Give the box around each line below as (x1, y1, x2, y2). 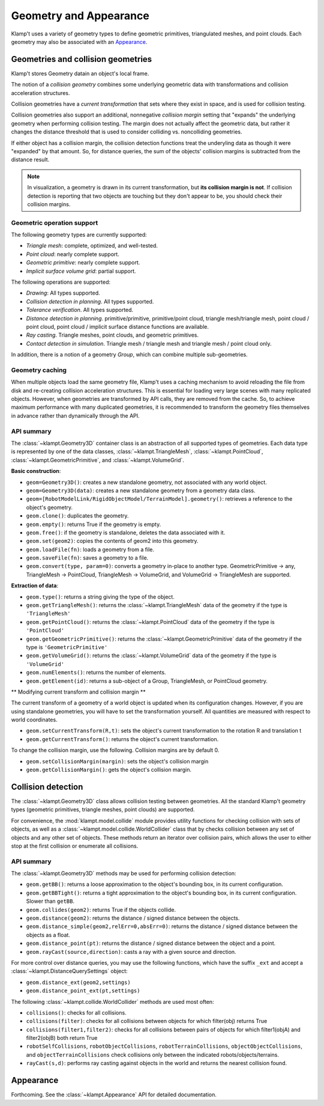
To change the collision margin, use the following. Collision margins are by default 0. (11, 747, 220, 754)
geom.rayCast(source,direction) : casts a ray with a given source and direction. (26, 948, 236, 955)
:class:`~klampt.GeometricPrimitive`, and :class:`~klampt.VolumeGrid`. (11, 456, 184, 463)
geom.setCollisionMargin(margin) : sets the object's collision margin (26, 757, 209, 765)
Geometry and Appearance (11, 9, 149, 22)
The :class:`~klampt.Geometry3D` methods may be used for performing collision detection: (11, 870, 236, 877)
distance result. (11, 156, 50, 163)
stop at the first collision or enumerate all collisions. (11, 842, 139, 849)
